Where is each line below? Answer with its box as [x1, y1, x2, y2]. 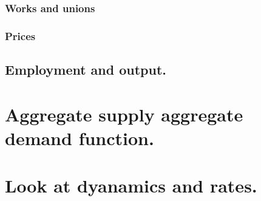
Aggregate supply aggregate [5, 101, 243, 126]
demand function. [5, 125, 154, 150]
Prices [5, 28, 36, 43]
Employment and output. [5, 60, 167, 79]
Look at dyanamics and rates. [5, 173, 257, 198]
